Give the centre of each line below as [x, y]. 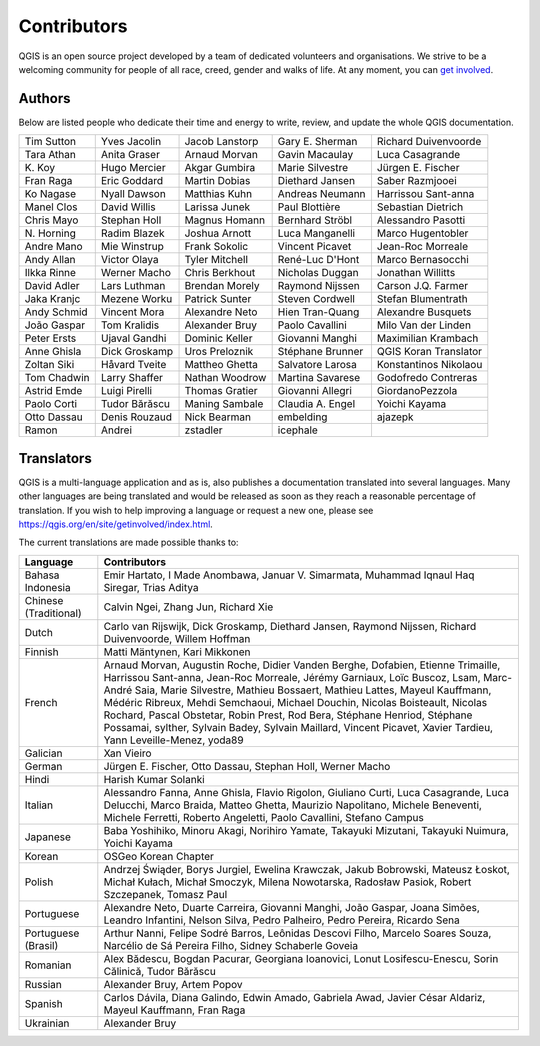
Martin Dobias [217, 181]
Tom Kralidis [130, 325]
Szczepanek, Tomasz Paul [165, 894]
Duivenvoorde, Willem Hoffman [177, 638]
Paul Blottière [309, 207]
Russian [43, 984]
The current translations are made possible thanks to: [128, 542]
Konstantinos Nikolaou [429, 365]
